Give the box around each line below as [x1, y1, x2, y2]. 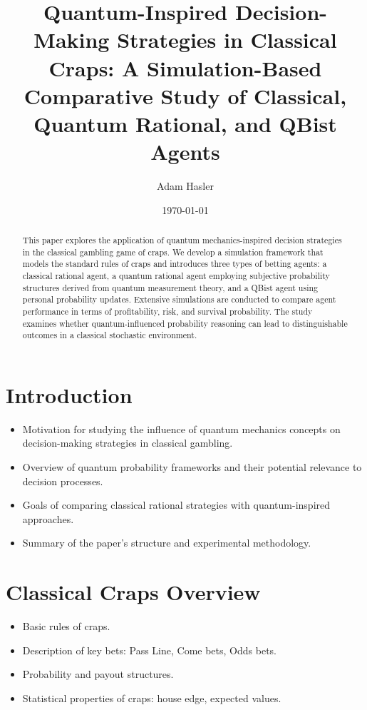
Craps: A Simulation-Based [48, 53, 322, 82]
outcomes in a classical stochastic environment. [22, 329, 197, 341]
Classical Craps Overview [6, 577, 261, 607]
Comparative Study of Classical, [24, 81, 347, 110]
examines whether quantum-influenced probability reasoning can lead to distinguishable [22, 317, 348, 329]
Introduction [6, 380, 133, 409]
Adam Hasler [157, 178, 214, 193]
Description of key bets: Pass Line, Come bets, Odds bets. [22, 642, 276, 657]
